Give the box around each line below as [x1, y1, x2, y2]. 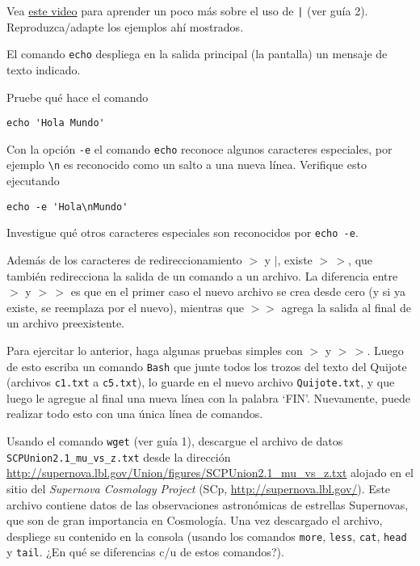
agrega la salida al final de [281, 298, 411, 315]
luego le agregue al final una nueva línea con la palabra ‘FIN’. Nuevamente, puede [6, 389, 410, 406]
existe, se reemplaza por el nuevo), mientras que [6, 298, 244, 315]
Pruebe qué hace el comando [6, 88, 149, 105]
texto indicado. [6, 61, 81, 78]
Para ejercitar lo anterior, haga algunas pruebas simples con [6, 341, 303, 358]
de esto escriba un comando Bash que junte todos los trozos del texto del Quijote [6, 357, 407, 374]
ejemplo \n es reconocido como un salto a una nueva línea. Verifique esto [6, 156, 367, 173]
